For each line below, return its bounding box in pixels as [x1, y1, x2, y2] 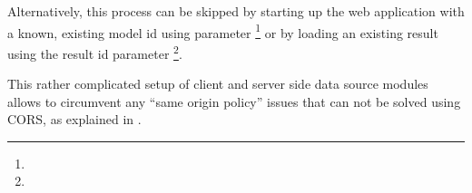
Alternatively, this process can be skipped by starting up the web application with [7, 2, 465, 20]
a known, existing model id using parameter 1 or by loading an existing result [7, 20, 438, 42]
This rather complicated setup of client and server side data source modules [7, 74, 428, 93]
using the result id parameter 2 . [7, 41, 182, 63]
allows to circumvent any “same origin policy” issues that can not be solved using [7, 92, 461, 111]
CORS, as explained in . [7, 110, 142, 129]
